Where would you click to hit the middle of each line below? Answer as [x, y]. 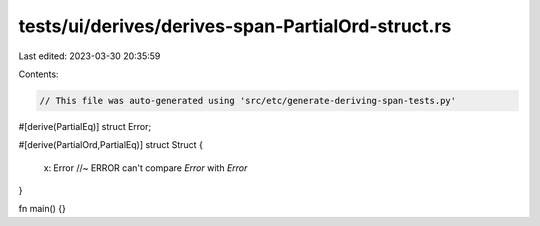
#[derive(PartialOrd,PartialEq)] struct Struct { [111, 145]
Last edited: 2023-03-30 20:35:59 [89, 56]
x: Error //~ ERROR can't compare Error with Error [145, 167]
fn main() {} [42, 209]
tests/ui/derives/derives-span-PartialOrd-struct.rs [235, 26]
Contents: [38, 74]
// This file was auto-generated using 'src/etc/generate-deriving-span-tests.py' [248, 100]
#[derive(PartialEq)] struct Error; [85, 126]
